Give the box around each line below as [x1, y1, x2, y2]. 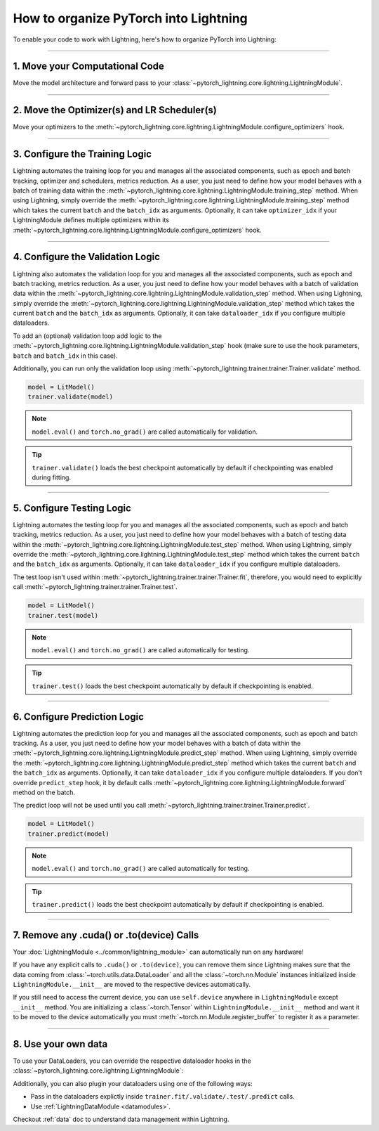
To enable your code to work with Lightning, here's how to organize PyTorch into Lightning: [13, 35, 277, 44]
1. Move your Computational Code [13, 60, 165, 72]
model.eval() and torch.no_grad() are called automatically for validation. [32, 427, 258, 436]
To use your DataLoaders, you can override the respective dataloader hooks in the [13, 1056, 252, 1065]
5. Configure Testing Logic [13, 502, 131, 514]
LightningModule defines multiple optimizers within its [13, 216, 170, 224]
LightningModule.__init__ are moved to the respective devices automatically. [13, 980, 251, 988]
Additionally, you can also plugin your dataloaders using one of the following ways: [13, 1079, 253, 1087]
